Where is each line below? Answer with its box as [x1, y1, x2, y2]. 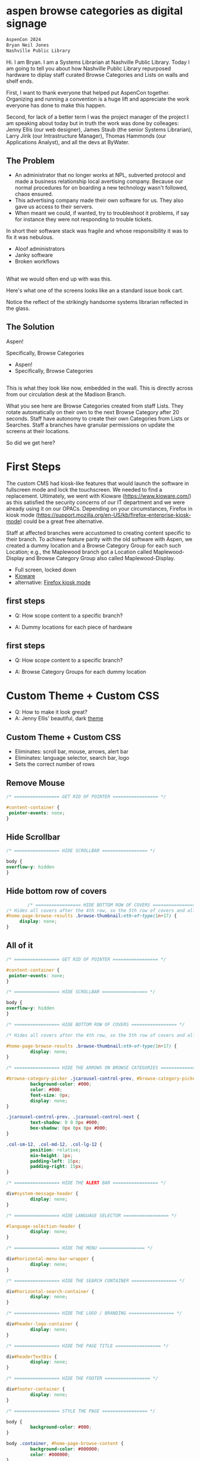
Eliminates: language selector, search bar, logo [14, 754, 130, 761]
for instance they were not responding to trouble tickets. [14, 216, 153, 223]
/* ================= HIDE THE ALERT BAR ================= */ [6, 1180, 167, 1186]
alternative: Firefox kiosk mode [14, 579, 91, 586]
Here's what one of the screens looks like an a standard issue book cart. [6, 287, 183, 294]
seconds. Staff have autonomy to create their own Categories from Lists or [6, 415, 189, 422]
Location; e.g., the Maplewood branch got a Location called [6, 548, 152, 555]
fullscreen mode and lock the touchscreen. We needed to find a [6, 486, 162, 493]
